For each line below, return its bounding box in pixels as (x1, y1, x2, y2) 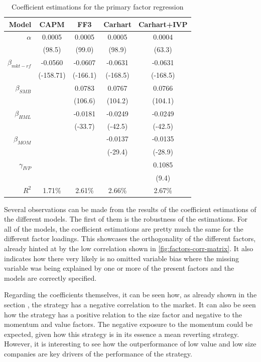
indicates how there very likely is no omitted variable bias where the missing (4, 253, 239, 263)
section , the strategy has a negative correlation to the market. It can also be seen (4, 299, 256, 310)
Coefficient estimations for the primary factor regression (12, 2, 184, 12)
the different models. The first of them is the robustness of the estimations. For (4, 214, 248, 224)
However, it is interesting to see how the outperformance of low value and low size (4, 338, 256, 349)
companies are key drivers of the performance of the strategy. (4, 348, 192, 358)
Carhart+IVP (138, 19, 188, 29)
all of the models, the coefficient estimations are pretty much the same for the (4, 223, 243, 234)
